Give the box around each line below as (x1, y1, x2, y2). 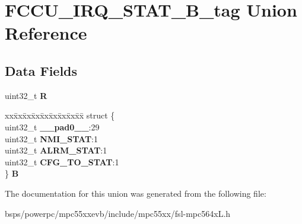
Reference (5, 21, 87, 45)
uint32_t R (5, 89, 47, 101)
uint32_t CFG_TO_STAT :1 (5, 155, 119, 168)
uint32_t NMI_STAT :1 (5, 132, 98, 145)
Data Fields (5, 61, 78, 79)
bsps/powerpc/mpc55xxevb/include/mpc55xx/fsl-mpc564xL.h (5, 207, 231, 219)
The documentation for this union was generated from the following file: (5, 187, 266, 199)
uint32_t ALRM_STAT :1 (5, 144, 107, 156)
